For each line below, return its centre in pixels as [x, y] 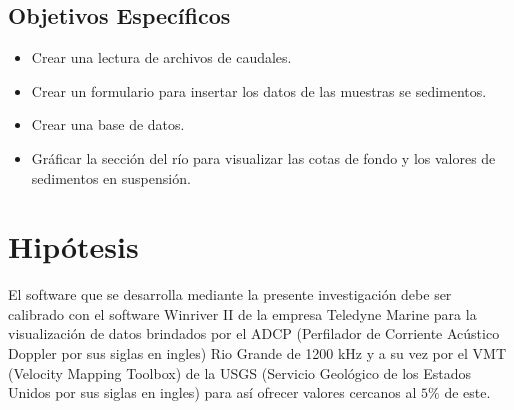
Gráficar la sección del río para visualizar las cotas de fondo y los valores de [263, 157]
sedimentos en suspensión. [111, 177]
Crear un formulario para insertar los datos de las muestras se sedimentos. [259, 90]
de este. [467, 392]
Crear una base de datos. [108, 124]
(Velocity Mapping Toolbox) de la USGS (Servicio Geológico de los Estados [240, 372]
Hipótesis [73, 246]
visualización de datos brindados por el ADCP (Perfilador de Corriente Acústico [254, 333]
